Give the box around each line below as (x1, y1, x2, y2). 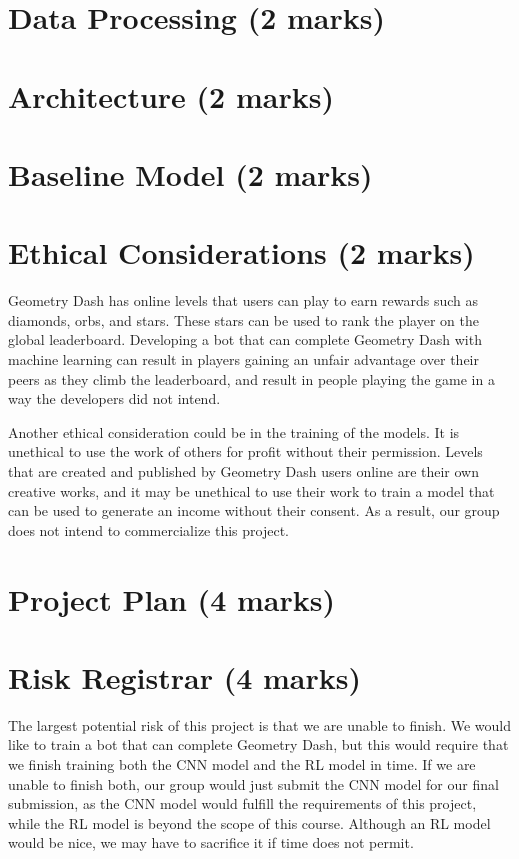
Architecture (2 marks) (8, 75, 334, 116)
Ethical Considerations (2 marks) (8, 232, 475, 273)
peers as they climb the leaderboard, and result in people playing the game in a (8, 368, 495, 389)
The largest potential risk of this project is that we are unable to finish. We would (8, 714, 511, 735)
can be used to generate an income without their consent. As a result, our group (8, 500, 500, 521)
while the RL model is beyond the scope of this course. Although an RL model (8, 812, 491, 833)
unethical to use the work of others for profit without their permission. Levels (8, 441, 483, 462)
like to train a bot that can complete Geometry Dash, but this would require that (8, 734, 509, 755)
